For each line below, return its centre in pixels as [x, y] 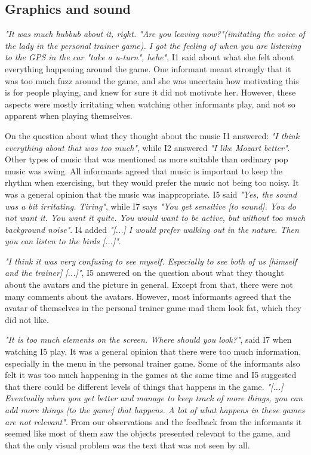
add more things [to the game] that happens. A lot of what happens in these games [155, 410]
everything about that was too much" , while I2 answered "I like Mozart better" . [147, 147]
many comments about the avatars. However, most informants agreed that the [148, 296]
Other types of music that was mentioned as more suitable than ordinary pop [147, 159]
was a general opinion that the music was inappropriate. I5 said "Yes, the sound [151, 194]
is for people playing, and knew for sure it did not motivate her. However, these [150, 92]
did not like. [27, 319]
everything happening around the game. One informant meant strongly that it [148, 68]
